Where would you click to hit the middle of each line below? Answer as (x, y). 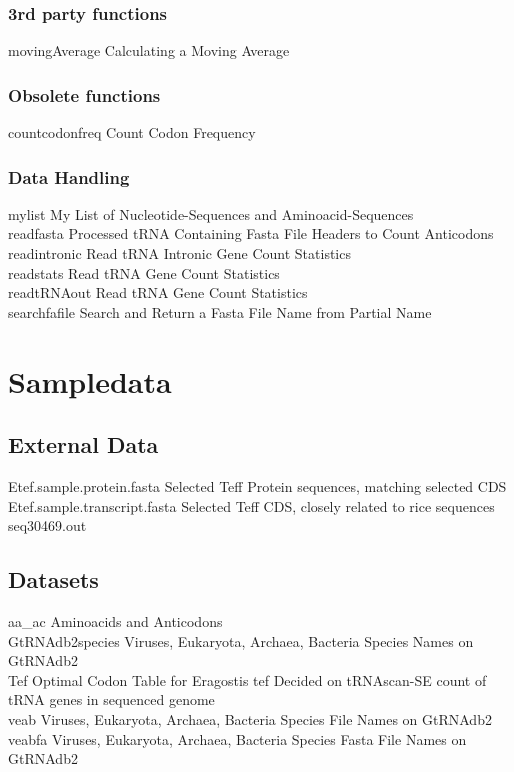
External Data (83, 444)
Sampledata (90, 380)
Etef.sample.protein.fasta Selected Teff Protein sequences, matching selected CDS (257, 485)
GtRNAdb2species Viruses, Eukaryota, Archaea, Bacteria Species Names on (241, 640)
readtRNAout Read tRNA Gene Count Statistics (158, 292)
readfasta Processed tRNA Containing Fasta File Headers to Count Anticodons (251, 233)
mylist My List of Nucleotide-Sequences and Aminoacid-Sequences (211, 213)
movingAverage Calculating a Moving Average (149, 50)
